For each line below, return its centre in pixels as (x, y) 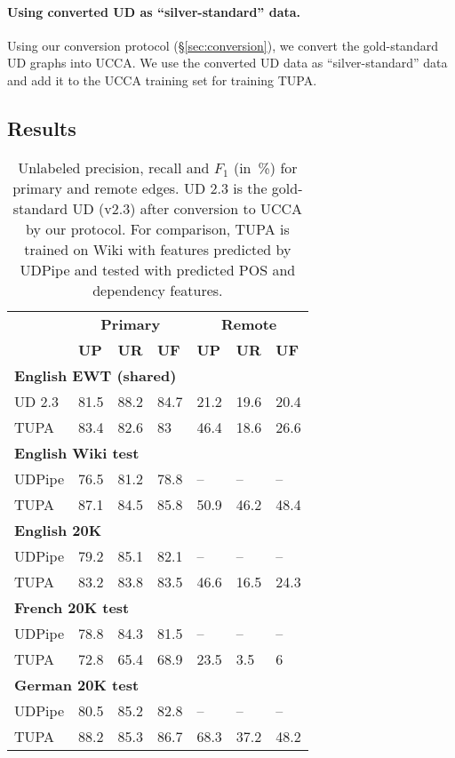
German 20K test (77, 684)
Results (42, 128)
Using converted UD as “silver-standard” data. (154, 11)
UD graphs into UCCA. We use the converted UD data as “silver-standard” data (227, 63)
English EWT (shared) (96, 375)
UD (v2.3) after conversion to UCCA (188, 208)
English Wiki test (77, 452)
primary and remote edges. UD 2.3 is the (140, 188)
